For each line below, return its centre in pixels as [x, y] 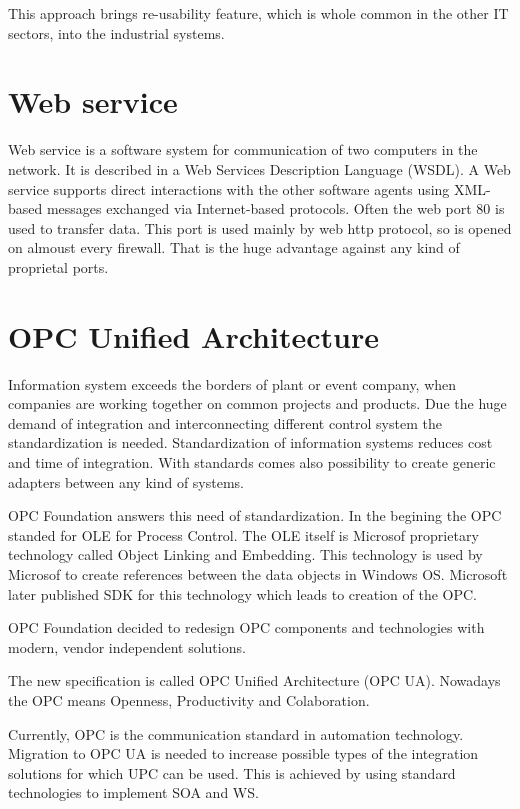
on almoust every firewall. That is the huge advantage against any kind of [234, 247]
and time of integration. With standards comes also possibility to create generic [252, 461]
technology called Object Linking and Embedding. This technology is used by [245, 554]
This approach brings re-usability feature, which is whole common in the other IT [258, 13]
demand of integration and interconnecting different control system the [225, 422]
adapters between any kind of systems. [126, 481]
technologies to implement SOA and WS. [133, 792]
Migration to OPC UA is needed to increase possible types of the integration [243, 753]
